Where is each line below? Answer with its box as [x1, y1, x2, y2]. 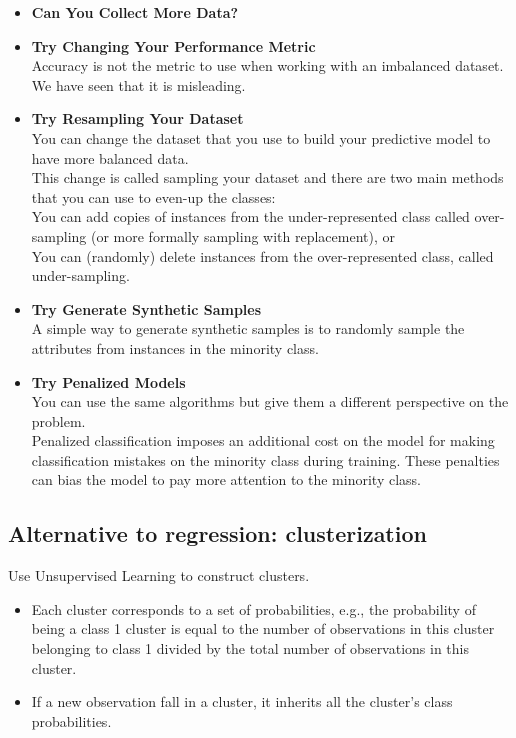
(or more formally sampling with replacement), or [90, 225, 395, 246]
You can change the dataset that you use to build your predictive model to [31, 127, 491, 148]
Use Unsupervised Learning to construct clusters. [8, 565, 310, 586]
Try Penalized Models [31, 371, 186, 392]
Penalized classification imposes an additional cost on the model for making [31, 430, 495, 451]
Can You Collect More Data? [31, 2, 239, 22]
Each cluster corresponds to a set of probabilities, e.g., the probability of [31, 598, 476, 619]
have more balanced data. [31, 147, 189, 168]
